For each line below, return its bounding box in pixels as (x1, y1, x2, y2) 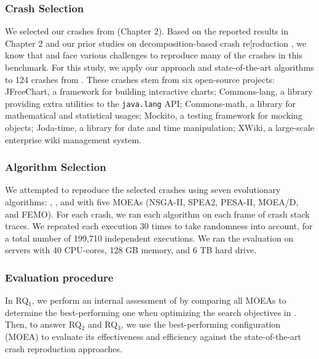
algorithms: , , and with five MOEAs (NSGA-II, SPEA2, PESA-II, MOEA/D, (5, 195, 299, 208)
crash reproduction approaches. (5, 342, 122, 355)
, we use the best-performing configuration (120, 318, 281, 331)
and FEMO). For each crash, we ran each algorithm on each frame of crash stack (5, 207, 310, 220)
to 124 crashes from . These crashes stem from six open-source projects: (5, 73, 275, 85)
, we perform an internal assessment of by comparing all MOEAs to (32, 294, 286, 307)
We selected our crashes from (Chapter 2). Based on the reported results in (5, 25, 288, 37)
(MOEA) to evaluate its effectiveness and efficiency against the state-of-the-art (5, 330, 301, 342)
